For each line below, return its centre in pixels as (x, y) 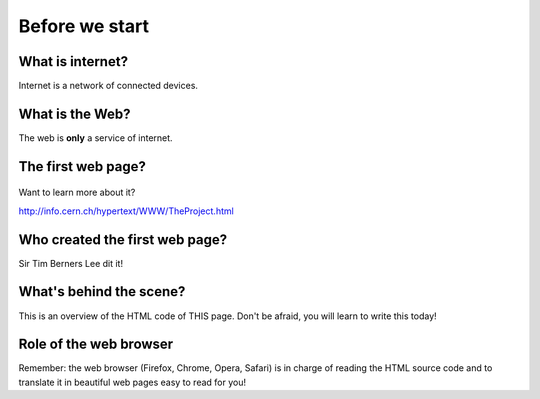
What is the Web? (74, 113)
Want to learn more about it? (77, 192)
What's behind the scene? (102, 291)
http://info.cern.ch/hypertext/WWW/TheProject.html (126, 211)
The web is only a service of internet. (96, 137)
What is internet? (73, 61)
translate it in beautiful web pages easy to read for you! (132, 382)
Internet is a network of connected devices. (108, 86)
